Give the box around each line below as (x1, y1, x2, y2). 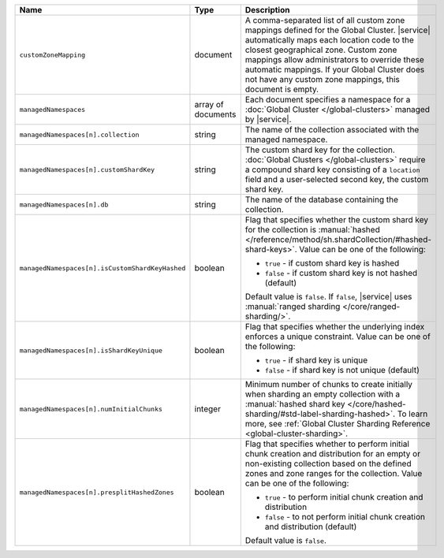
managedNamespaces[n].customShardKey (19, 166, 155, 173)
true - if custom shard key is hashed (264, 258, 400, 268)
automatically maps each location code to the (244, 35, 414, 45)
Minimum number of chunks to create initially (244, 379, 413, 389)
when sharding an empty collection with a (244, 389, 401, 400)
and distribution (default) (264, 521, 357, 532)
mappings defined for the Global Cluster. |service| (244, 24, 431, 35)
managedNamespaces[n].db (19, 200, 109, 209)
